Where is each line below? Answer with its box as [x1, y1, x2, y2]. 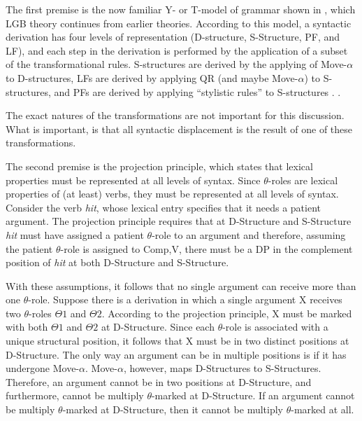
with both [6, 319, 48, 334]
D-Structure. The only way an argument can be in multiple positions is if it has [6, 347, 347, 361]
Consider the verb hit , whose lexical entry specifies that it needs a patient [6, 200, 321, 214]
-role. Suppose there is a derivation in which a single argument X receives [28, 292, 342, 307]
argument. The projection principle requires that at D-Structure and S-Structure [6, 214, 352, 228]
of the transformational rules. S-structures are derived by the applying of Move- [6, 57, 347, 71]
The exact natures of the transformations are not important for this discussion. [6, 108, 345, 123]
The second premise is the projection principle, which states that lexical [6, 158, 313, 173]
